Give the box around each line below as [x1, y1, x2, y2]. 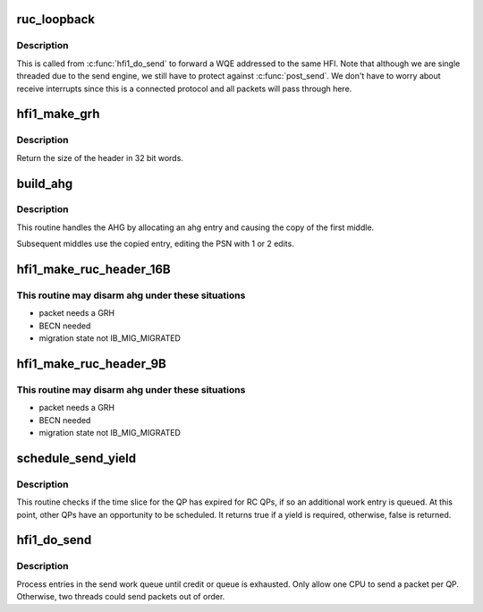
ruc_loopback [16, 12, 96, 27]
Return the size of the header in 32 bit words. [16, 152, 183, 163]
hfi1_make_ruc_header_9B [16, 356, 167, 371]
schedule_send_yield [16, 450, 137, 465]
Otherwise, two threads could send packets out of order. [16, 591, 225, 602]
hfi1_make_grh [16, 106, 100, 122]
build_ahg [16, 175, 73, 191]
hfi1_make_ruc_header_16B [16, 262, 171, 277]
